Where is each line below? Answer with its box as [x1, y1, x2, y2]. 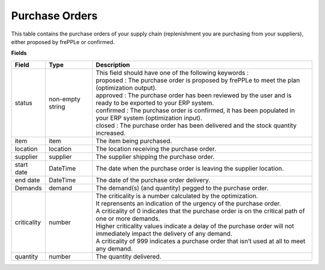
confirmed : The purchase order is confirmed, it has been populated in [95, 106, 295, 115]
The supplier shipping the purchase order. [95, 152, 215, 161]
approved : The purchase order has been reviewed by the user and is [95, 91, 292, 99]
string [48, 102, 66, 111]
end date [14, 175, 40, 184]
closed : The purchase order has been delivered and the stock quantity [95, 121, 297, 130]
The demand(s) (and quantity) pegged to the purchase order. [95, 184, 269, 192]
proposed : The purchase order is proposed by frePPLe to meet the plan [95, 76, 300, 84]
